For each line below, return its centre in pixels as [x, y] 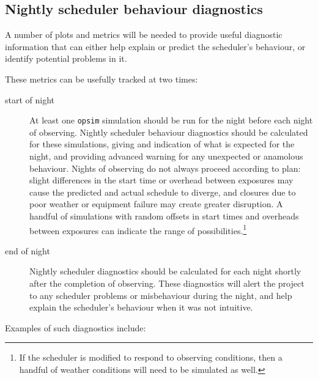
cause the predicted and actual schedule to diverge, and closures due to [163, 192]
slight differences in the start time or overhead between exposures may [161, 180]
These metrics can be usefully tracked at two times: [102, 79]
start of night [30, 99]
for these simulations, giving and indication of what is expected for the [162, 144]
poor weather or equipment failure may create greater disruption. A [156, 204]
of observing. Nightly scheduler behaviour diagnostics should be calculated [169, 132]
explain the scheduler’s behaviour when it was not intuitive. [141, 307]
